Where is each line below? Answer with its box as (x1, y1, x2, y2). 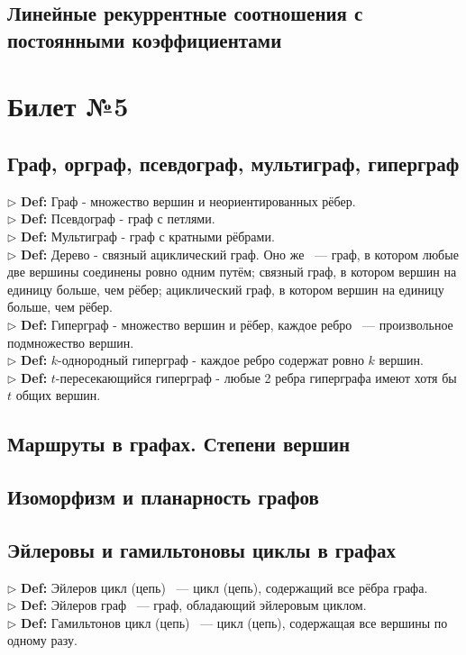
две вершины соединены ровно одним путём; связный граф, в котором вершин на (7, 262, 457, 281)
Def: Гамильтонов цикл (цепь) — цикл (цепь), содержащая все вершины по (21, 613, 448, 632)
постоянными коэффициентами (7, 25, 282, 53)
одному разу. (7, 631, 78, 650)
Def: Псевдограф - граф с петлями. (21, 209, 215, 228)
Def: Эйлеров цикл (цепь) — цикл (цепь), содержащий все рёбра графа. (21, 578, 428, 596)
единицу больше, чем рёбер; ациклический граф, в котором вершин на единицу (7, 279, 444, 298)
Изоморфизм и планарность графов (7, 483, 319, 511)
